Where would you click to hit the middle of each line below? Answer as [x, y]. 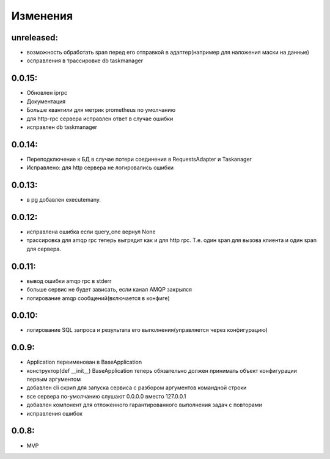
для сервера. [44, 249]
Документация [46, 101]
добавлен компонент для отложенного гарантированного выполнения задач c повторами [144, 405]
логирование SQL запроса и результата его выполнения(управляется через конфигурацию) [147, 330]
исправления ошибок [54, 413]
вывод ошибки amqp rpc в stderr [69, 281]
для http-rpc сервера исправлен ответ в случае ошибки [100, 119]
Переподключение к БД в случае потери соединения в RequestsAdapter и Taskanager [139, 159]
